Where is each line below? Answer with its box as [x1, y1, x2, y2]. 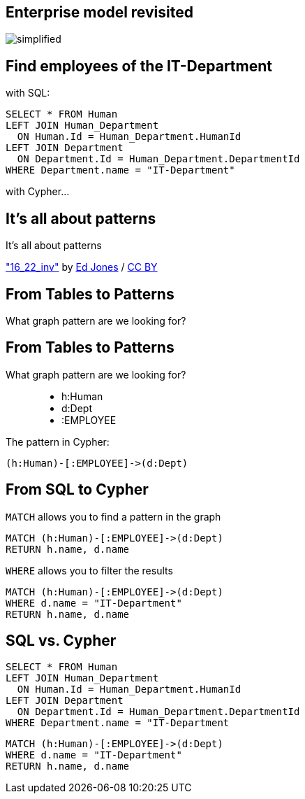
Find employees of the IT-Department [6, 57, 272, 75]
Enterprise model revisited [6, 3, 193, 21]
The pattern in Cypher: [6, 435, 110, 448]
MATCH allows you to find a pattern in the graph [6, 510, 221, 523]
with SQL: [6, 87, 50, 99]
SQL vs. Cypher [6, 632, 117, 650]
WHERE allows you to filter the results [6, 564, 173, 577]
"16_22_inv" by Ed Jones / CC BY [6, 261, 158, 274]
